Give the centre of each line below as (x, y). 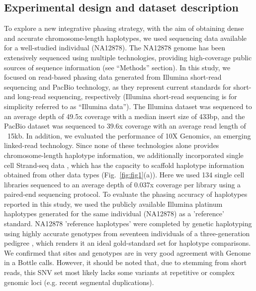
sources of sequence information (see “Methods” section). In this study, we (117, 67)
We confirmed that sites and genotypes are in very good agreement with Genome (128, 252)
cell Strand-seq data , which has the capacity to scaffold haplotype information (124, 165)
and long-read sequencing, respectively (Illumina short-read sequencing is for (121, 96)
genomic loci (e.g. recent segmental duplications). (79, 282)
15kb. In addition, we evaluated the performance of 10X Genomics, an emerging (129, 135)
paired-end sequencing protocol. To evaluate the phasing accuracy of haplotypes (126, 194)
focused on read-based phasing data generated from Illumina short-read (113, 77)
